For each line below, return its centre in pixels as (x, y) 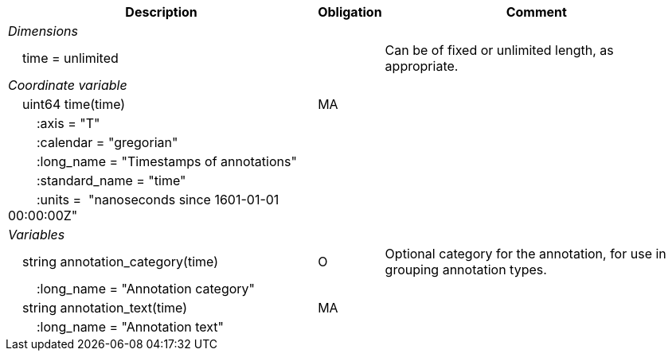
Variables (37, 235)
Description (161, 12)
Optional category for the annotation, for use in (525, 254)
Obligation (350, 12)
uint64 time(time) (74, 104)
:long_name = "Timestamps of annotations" (167, 161)
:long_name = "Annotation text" (131, 327)
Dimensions (43, 31)
